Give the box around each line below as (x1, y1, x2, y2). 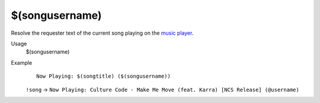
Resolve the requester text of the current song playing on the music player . (11, 29, 194, 36)
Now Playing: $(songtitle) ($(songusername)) (36, 73, 171, 79)
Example (11, 59, 33, 66)
